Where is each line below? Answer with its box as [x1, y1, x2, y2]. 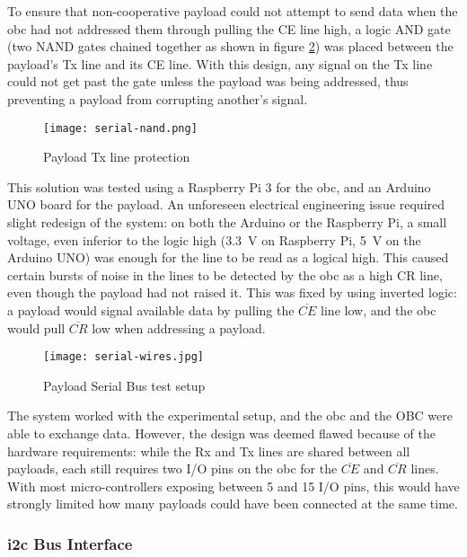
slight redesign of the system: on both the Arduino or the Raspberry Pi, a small [7, 213, 447, 231]
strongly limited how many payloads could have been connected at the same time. [7, 494, 458, 513]
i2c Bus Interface [7, 532, 133, 554]
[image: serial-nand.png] [43, 121, 198, 135]
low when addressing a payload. [92, 318, 266, 337]
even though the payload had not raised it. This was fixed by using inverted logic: [7, 283, 457, 302]
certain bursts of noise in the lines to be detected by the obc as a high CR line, [7, 265, 443, 284]
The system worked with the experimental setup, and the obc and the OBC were [7, 406, 453, 425]
